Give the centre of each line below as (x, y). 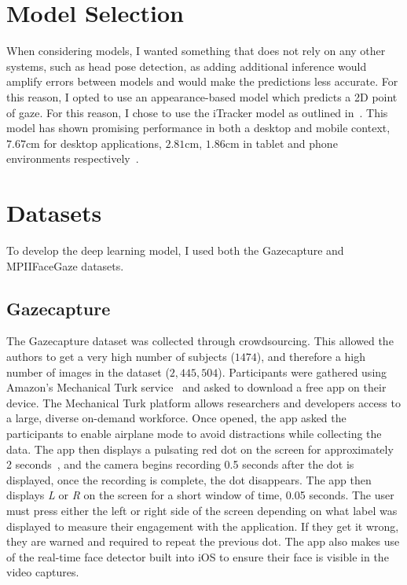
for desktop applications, (103, 143)
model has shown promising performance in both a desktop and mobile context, (198, 128)
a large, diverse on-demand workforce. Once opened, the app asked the (176, 418)
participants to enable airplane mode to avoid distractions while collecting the (194, 433)
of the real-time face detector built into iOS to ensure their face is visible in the (198, 556)
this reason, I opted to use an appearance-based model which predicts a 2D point (202, 96)
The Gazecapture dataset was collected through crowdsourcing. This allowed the (200, 341)
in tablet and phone (290, 143)
